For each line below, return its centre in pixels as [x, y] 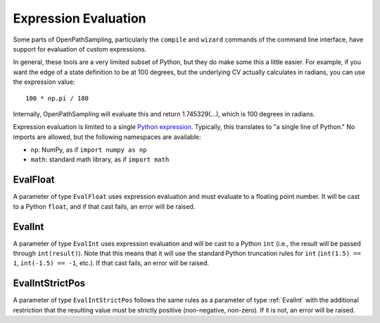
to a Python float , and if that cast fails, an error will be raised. [104, 206]
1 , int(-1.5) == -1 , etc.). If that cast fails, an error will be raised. [111, 263]
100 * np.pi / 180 [57, 98]
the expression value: [44, 82]
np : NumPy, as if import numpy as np [89, 150]
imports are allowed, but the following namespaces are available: [107, 137]
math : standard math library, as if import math [100, 159]
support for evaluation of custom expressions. [80, 49]
